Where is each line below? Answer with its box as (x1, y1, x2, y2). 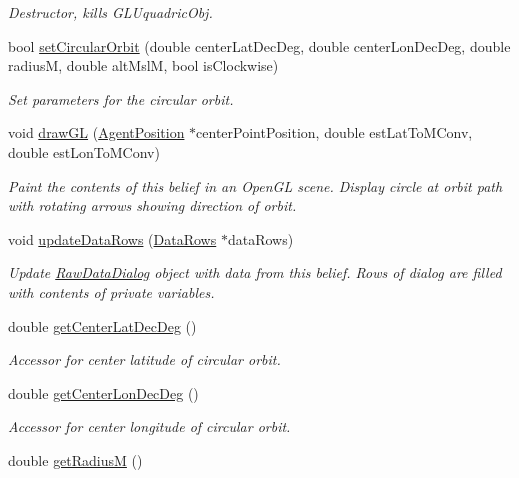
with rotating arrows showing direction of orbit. (8, 195, 297, 216)
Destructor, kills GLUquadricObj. (8, 2, 213, 22)
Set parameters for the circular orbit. (8, 88, 234, 109)
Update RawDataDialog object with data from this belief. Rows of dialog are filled (8, 262, 502, 283)
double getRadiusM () (8, 449, 143, 470)
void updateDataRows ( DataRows (8, 228, 217, 249)
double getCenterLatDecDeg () (8, 315, 197, 336)
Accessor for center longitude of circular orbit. (8, 416, 291, 437)
